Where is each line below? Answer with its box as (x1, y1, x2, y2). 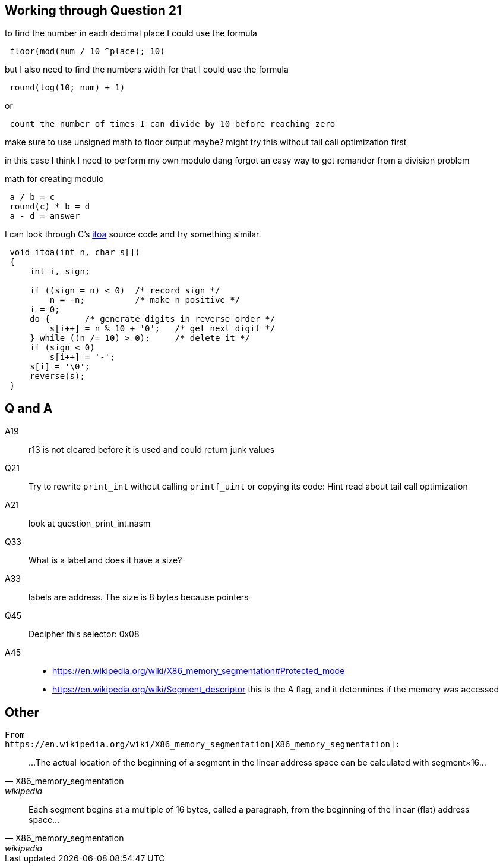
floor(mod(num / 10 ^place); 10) (10, 46, 165, 57)
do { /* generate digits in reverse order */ (30, 314, 276, 324)
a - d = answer (10, 211, 80, 221)
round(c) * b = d (10, 202, 90, 212)
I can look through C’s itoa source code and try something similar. (5, 229, 261, 240)
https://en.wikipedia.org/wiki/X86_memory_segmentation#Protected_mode (52, 666, 345, 676)
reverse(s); (30, 371, 85, 381)
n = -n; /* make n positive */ (49, 295, 241, 305)
